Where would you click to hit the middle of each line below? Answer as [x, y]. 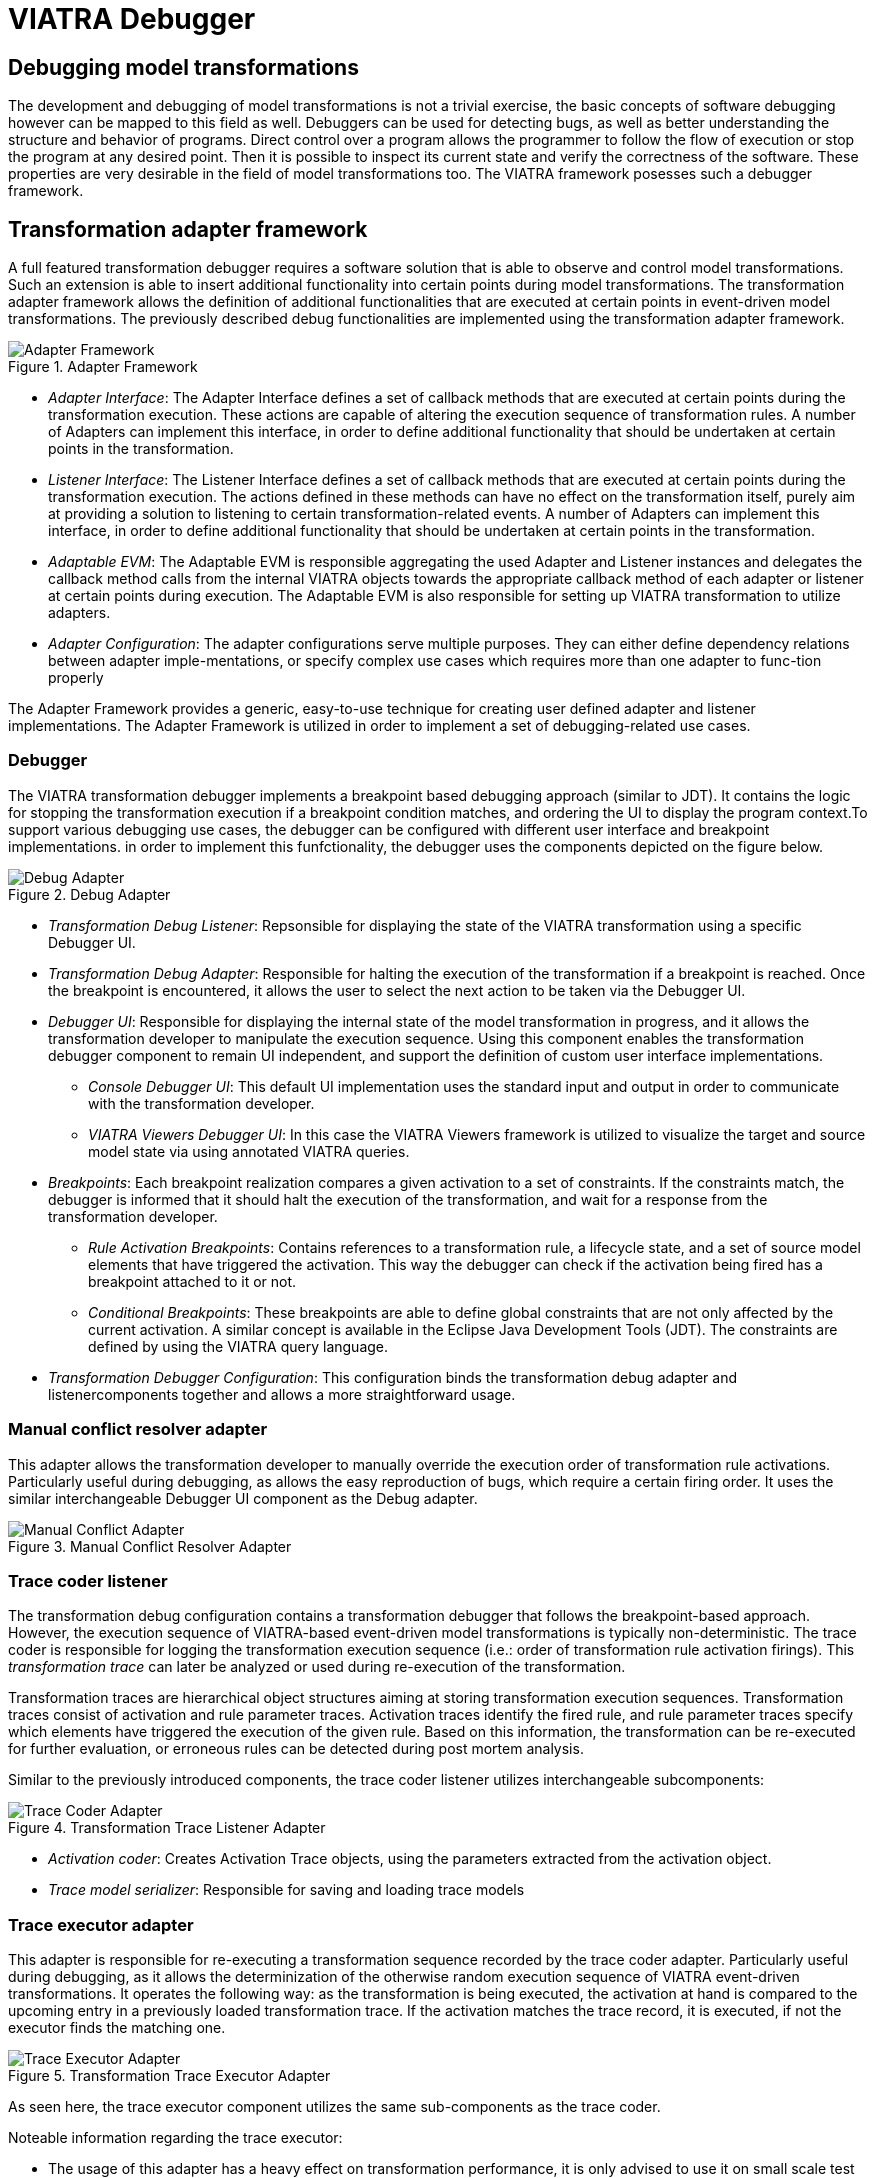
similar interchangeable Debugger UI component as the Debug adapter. [243, 1498]
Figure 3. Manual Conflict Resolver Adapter [150, 1546]
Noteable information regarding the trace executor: [175, 2138]
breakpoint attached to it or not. [192, 1281]
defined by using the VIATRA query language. [238, 1346]
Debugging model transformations [183, 67]
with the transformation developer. [201, 1103]
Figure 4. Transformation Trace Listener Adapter [167, 1828]
